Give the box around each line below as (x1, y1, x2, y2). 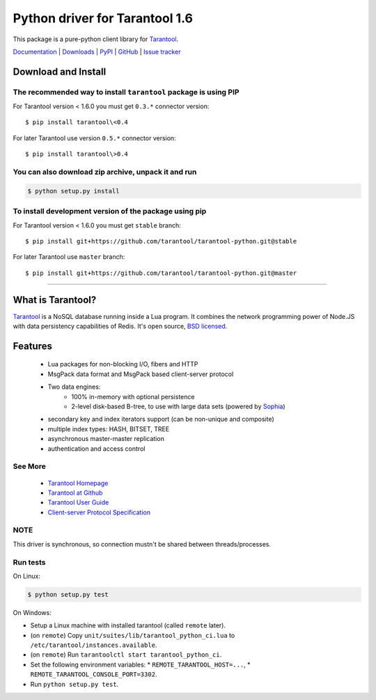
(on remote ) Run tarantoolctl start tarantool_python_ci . (30, 650, 222, 659)
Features (13, 340, 52, 352)
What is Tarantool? (13, 294, 97, 306)
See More (13, 461, 47, 471)
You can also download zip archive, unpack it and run (13, 167, 197, 177)
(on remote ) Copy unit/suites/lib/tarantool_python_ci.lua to (30, 631, 235, 639)
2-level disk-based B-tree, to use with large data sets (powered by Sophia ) (71, 402, 285, 410)
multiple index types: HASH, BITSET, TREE (47, 424, 170, 433)
